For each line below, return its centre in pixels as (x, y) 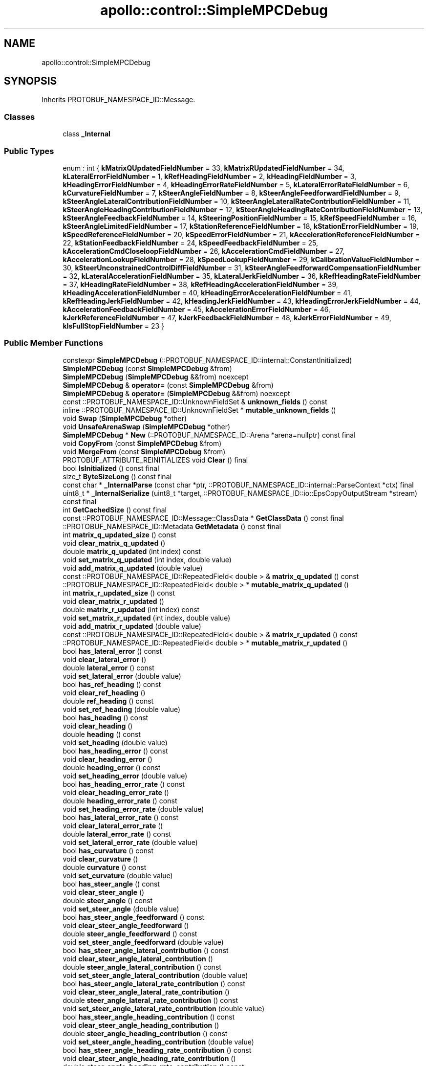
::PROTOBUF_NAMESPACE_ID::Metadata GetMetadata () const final (172, 526)
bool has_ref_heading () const (112, 684)
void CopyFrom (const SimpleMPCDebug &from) (142, 443)
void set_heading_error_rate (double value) (133, 809)
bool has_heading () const (106, 717)
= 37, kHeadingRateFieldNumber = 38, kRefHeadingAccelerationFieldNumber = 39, (200, 284)
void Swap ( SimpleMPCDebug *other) (125, 418)
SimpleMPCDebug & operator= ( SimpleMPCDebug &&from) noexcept (176, 393)
